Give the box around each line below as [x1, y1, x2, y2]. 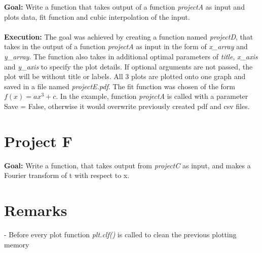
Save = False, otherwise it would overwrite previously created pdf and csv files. [4, 100, 250, 111]
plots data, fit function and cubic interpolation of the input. [4, 11, 190, 22]
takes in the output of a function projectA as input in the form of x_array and [4, 41, 248, 52]
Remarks [4, 200, 67, 221]
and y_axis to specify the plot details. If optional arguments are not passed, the [4, 61, 253, 71]
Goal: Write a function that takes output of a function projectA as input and [4, 2, 245, 12]
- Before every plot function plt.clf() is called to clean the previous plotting [4, 229, 237, 239]
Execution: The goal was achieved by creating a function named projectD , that [4, 31, 253, 42]
